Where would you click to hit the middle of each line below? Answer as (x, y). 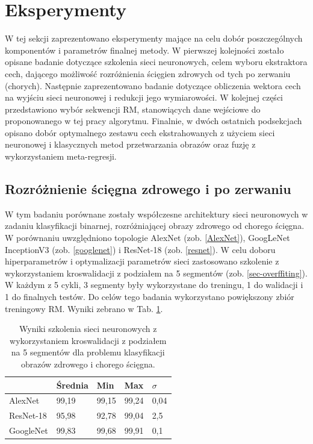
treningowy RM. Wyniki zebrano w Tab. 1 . (84, 308)
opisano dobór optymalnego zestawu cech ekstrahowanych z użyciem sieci (140, 132)
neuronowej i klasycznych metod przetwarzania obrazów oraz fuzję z (130, 144)
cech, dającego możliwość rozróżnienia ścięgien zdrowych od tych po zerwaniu (148, 73)
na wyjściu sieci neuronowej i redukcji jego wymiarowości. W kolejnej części (144, 97)
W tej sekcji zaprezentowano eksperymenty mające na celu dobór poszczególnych (154, 38)
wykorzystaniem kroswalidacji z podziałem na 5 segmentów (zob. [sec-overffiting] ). (156, 273)
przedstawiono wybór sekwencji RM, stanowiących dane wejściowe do (133, 109)
